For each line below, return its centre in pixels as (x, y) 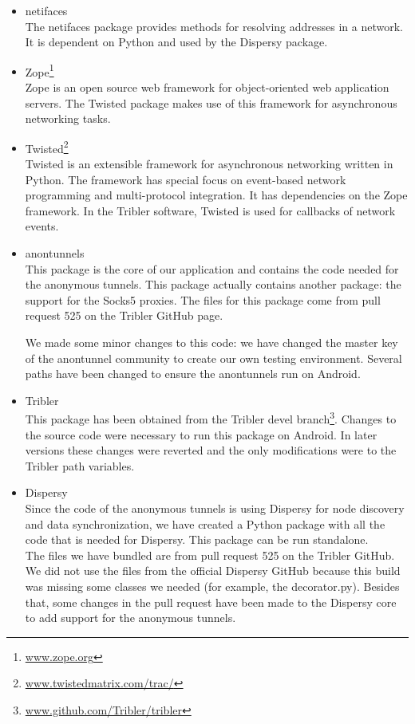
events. (42, 226)
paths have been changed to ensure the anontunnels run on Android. (193, 374)
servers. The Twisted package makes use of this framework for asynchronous (211, 102)
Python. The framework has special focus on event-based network (186, 179)
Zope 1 (40, 70)
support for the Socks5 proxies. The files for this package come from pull (203, 299)
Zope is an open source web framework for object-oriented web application (207, 87)
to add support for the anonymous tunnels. (130, 618)
